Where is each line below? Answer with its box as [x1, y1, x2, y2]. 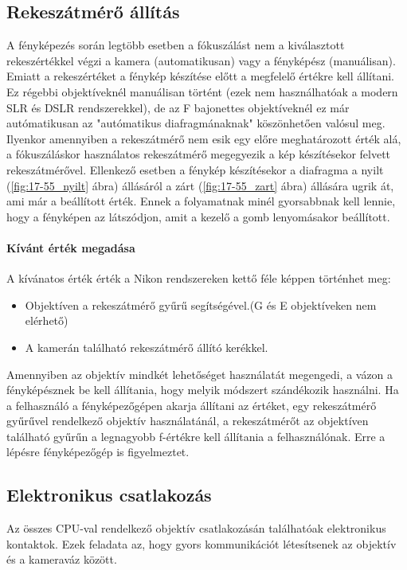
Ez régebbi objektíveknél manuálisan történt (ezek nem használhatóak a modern [6, 83, 398, 100]
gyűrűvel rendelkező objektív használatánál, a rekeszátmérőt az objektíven [6, 412, 369, 429]
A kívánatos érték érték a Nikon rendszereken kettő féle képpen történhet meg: [6, 270, 391, 287]
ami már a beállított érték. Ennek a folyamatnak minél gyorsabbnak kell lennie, [6, 193, 396, 209]
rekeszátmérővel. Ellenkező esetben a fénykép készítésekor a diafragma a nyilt [6, 161, 384, 178]
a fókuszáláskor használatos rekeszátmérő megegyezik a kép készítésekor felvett [6, 146, 391, 162]
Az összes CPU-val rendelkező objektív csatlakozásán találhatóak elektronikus [6, 520, 386, 537]
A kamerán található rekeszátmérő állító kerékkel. [25, 338, 268, 355]
